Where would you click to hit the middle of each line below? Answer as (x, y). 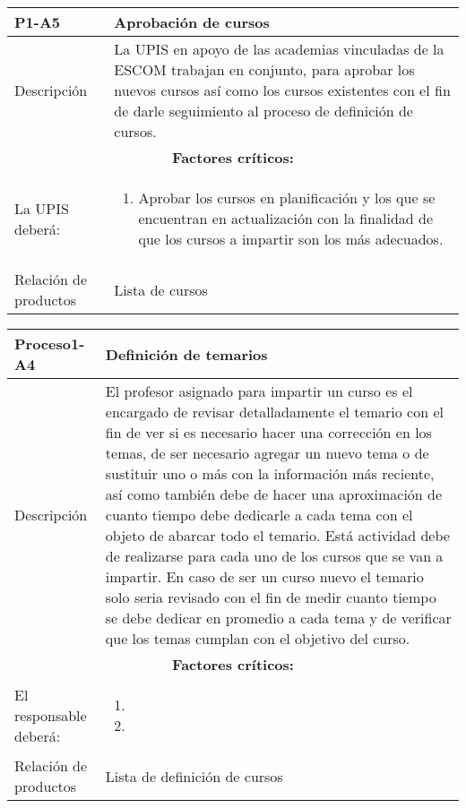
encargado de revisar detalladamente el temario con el (274, 412)
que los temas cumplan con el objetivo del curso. (258, 638)
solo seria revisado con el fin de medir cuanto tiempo (271, 597)
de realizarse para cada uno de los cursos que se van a (274, 556)
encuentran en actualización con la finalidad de (286, 218)
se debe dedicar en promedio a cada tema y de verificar (278, 618)
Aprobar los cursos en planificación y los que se (287, 198)
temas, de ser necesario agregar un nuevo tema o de (267, 453)
